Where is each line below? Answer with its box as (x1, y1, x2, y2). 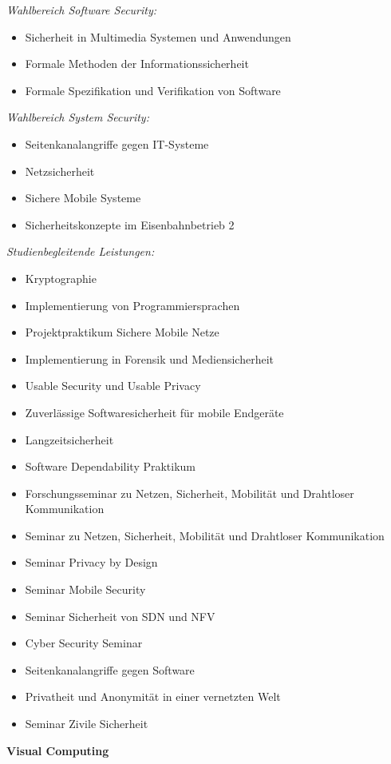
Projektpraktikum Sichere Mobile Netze (25, 324, 219, 340)
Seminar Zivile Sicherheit (25, 715, 148, 732)
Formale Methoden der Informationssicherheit (25, 55, 249, 72)
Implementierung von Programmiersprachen (25, 296, 240, 313)
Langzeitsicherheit (25, 431, 114, 448)
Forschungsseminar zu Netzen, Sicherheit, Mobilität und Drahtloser (25, 484, 354, 501)
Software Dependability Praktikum (25, 458, 196, 475)
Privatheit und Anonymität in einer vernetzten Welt (25, 688, 281, 705)
